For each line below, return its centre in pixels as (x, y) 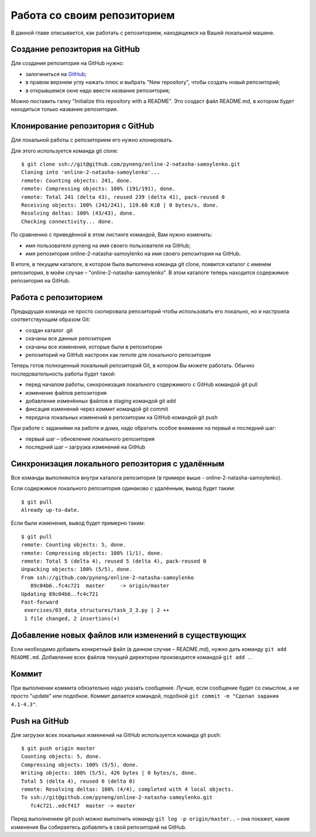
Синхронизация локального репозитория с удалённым (118, 464)
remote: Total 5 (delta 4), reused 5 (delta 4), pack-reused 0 (114, 561)
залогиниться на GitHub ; (56, 74)
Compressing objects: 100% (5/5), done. (80, 764)
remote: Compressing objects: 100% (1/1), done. (92, 553)
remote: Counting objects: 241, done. (77, 180)
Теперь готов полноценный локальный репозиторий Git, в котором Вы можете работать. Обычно (133, 366)
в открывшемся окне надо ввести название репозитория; (98, 90)
